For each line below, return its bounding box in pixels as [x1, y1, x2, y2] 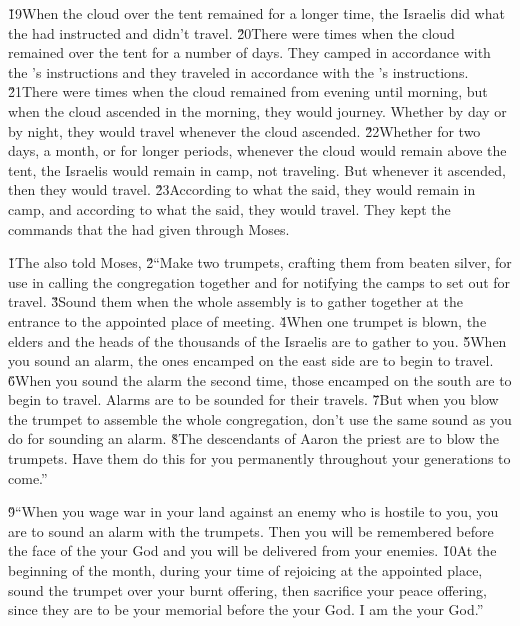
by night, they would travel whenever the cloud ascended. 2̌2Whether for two [8, 120, 481, 141]
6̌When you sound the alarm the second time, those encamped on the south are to [8, 369, 512, 390]
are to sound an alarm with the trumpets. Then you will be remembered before [8, 520, 494, 541]
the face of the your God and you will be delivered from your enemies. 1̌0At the [8, 540, 497, 561]
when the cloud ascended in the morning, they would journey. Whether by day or [8, 100, 507, 121]
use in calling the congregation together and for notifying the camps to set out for [8, 271, 511, 292]
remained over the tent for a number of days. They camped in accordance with [8, 42, 491, 63]
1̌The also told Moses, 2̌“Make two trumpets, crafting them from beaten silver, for [8, 252, 512, 273]
